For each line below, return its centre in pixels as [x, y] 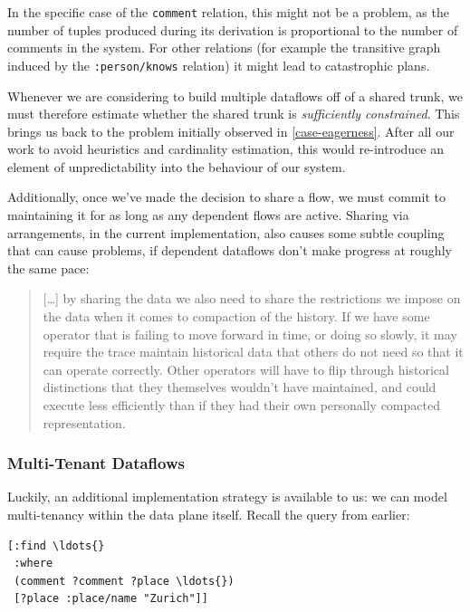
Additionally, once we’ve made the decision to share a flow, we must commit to [226, 197]
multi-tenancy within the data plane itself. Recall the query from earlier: [209, 514]
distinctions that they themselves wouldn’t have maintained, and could [240, 387]
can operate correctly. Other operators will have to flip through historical [246, 369]
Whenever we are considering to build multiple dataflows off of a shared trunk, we [235, 96]
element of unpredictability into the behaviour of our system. [177, 166]
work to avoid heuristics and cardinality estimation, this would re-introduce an [225, 149]
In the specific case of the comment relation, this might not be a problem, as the [228, 12]
